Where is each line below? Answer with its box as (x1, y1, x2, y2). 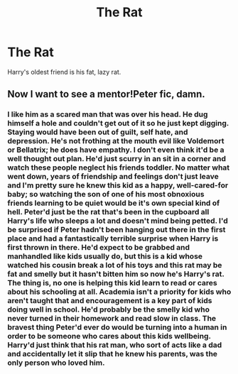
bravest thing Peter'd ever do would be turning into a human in (7, 322, 227, 332)
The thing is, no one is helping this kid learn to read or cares (7, 278, 218, 288)
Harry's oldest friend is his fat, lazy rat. (7, 67, 121, 76)
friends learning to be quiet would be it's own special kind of (7, 198, 220, 208)
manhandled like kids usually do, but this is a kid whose (7, 251, 203, 261)
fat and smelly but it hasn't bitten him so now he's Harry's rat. (7, 269, 225, 279)
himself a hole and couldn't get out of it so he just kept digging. (7, 119, 229, 128)
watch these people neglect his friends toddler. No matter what (7, 163, 230, 172)
